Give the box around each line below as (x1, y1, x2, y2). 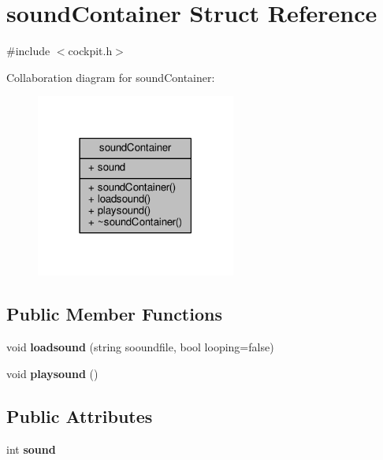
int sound (6, 440, 56, 457)
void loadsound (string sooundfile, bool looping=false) (6, 339, 274, 355)
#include (6, 43, 50, 59)
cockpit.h (68, 43, 113, 59)
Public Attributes (6, 403, 153, 428)
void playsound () (6, 365, 99, 381)
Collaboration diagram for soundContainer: (6, 69, 215, 85)
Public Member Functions (6, 302, 222, 326)
